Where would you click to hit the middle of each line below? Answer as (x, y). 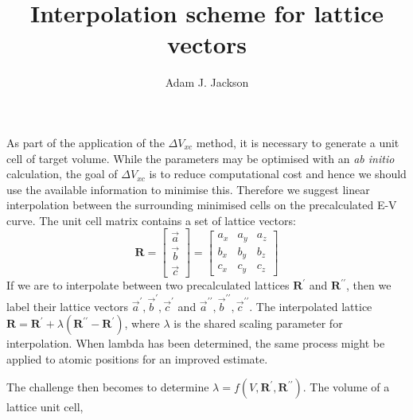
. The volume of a (346, 387)
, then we (369, 285)
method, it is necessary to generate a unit (298, 142)
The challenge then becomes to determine (108, 387)
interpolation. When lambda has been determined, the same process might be (196, 343)
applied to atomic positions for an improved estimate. (137, 358)
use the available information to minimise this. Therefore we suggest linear (188, 189)
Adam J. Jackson (207, 82)
